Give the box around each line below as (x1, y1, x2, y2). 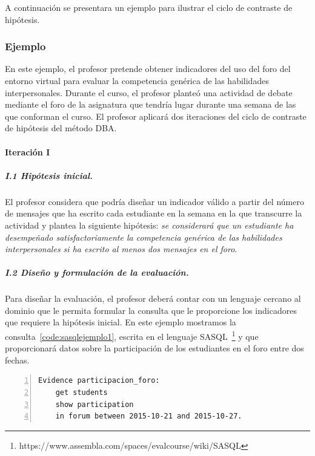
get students (55, 388, 108, 397)
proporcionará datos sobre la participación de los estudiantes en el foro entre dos (5, 342, 304, 354)
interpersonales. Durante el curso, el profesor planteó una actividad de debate (5, 86, 293, 99)
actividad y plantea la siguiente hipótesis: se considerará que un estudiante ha (5, 218, 294, 231)
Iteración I (5, 145, 50, 158)
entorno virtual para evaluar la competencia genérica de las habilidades (5, 74, 269, 86)
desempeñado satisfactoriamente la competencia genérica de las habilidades (5, 230, 282, 243)
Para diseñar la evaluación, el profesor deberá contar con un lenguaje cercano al (5, 292, 301, 305)
